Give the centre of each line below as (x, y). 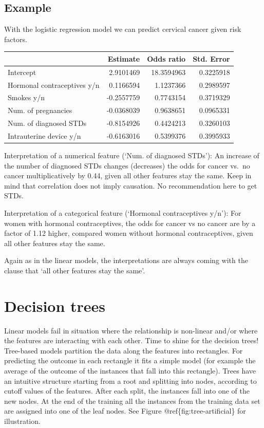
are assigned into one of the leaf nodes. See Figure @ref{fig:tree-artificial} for (125, 411)
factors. (16, 39)
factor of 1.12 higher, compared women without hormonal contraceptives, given (129, 233)
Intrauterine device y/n (44, 135)
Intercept (22, 72)
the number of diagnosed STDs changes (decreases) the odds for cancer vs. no (127, 165)
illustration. (22, 421)
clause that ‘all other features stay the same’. (75, 270)
